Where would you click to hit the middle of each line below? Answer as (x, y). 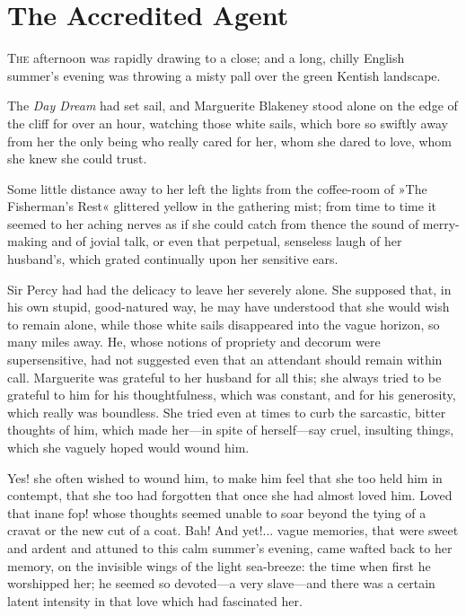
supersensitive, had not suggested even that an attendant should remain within (225, 360)
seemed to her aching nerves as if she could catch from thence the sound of (213, 223)
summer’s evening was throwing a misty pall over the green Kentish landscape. (224, 75)
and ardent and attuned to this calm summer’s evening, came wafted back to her (230, 547)
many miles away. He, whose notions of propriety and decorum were (194, 342)
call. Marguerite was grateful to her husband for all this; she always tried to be (224, 377)
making (27, 241)
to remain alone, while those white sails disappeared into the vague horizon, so (224, 324)
